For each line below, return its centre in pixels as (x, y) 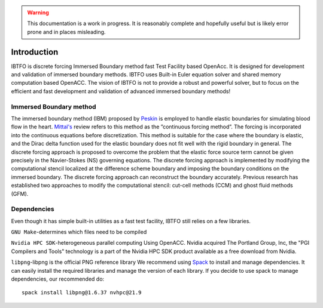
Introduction (35, 52)
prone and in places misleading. (66, 32)
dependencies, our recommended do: (58, 279)
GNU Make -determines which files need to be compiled (79, 232)
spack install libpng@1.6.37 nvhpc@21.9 (82, 293)
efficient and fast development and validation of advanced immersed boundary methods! (121, 91)
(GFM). (20, 193)
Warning (38, 13)
